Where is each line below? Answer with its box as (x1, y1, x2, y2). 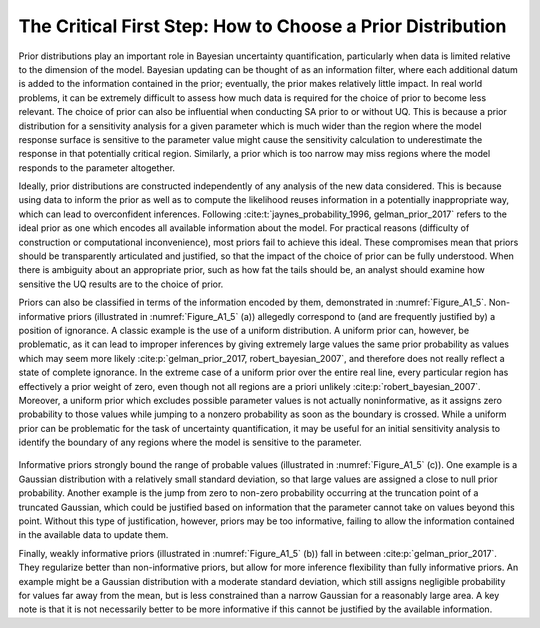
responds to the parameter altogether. (18, 161, 175, 174)
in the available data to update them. (18, 529, 169, 541)
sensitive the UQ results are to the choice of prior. (18, 278, 224, 290)
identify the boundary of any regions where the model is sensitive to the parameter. (18, 436, 362, 449)
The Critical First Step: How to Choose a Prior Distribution (18, 15, 507, 37)
